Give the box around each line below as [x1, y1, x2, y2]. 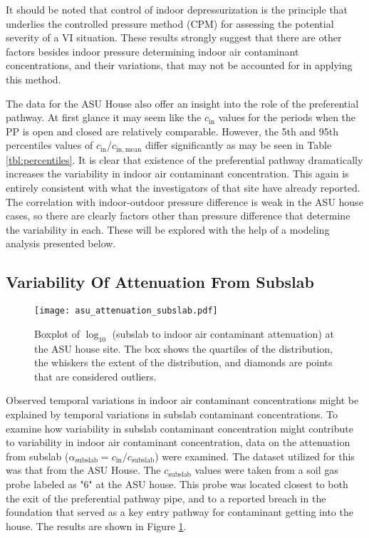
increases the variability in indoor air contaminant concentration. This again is [6, 166, 349, 181]
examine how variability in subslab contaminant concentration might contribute [6, 420, 353, 435]
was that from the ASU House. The [6, 462, 161, 477]
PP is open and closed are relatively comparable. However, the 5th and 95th [6, 123, 338, 138]
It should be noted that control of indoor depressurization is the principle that [6, 2, 348, 16]
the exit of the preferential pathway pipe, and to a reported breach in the [6, 490, 326, 505]
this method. [6, 71, 61, 86]
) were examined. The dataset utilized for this [155, 448, 355, 463]
